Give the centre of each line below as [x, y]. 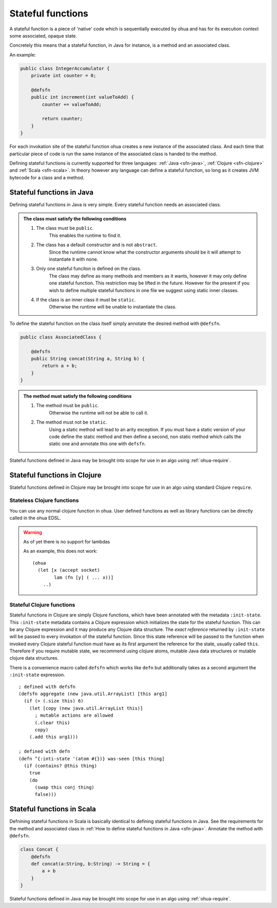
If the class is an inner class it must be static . [86, 299]
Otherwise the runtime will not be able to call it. [99, 413]
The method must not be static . [72, 422]
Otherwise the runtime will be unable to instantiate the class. [113, 307]
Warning [33, 532]
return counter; [62, 119]
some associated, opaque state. [43, 35]
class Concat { [39, 849]
